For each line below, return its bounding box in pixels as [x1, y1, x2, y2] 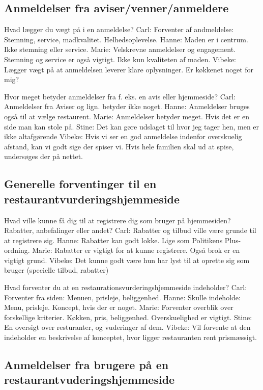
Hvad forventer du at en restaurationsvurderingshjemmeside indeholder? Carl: [4, 282, 247, 293]
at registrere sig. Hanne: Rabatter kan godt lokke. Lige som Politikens [4, 235, 223, 245]
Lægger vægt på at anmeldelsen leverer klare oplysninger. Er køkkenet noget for [4, 64, 254, 74]
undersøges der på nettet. [4, 151, 83, 162]
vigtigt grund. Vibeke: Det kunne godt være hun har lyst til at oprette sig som [4, 254, 250, 265]
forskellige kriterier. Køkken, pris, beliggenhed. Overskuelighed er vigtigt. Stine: [4, 311, 252, 322]
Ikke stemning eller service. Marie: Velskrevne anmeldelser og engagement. [4, 44, 236, 55]
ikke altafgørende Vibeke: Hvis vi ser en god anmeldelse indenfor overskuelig [4, 131, 242, 142]
